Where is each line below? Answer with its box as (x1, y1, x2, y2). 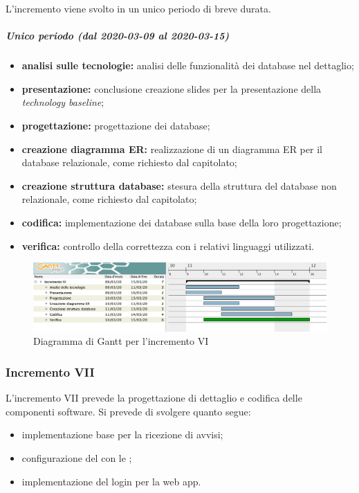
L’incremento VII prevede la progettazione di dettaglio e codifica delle (6, 391, 302, 405)
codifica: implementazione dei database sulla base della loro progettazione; (21, 215, 342, 229)
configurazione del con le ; (21, 451, 132, 465)
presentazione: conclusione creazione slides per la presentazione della (21, 81, 322, 96)
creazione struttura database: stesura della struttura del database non (21, 178, 337, 192)
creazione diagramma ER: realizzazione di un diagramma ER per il (21, 141, 322, 156)
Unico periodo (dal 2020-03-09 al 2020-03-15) (6, 28, 230, 43)
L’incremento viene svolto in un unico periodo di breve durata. (6, 1, 271, 15)
